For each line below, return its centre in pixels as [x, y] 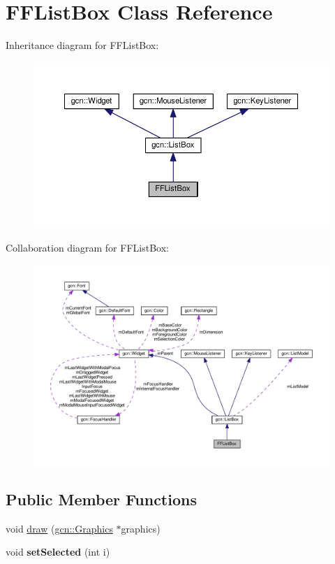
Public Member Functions [101, 499]
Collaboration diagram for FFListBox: [87, 248]
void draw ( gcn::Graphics [59, 528]
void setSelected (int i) [58, 552]
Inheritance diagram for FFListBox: [82, 45]
